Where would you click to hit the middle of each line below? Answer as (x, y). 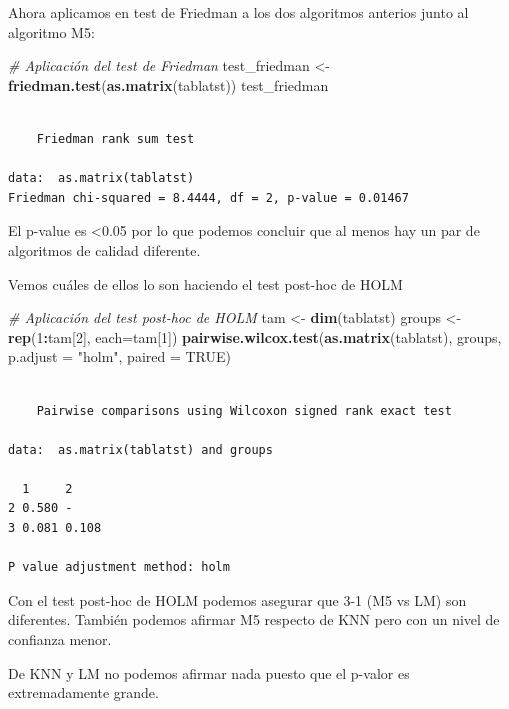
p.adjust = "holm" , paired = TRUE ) (119, 356)
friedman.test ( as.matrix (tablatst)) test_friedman (168, 84)
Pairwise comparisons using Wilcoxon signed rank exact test (244, 410)
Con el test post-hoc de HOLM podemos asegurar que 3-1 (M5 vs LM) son (237, 599)
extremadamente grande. (83, 692)
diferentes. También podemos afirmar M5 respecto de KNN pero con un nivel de (254, 619)
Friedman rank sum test (115, 138)
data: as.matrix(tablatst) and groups (140, 449)
